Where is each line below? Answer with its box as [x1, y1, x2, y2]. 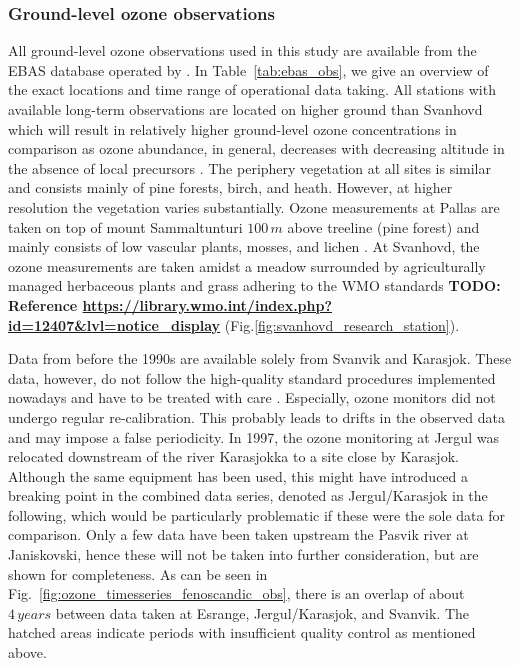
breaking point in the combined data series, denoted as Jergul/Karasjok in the [8, 485, 488, 506]
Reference [8, 294, 78, 315]
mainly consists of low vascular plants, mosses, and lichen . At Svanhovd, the [8, 236, 480, 257]
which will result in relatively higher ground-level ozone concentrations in [8, 118, 457, 139]
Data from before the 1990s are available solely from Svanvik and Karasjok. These [8, 348, 512, 369]
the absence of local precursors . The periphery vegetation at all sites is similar [8, 157, 491, 178]
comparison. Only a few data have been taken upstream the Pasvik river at [8, 524, 469, 545]
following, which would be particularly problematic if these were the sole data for [8, 504, 505, 525]
